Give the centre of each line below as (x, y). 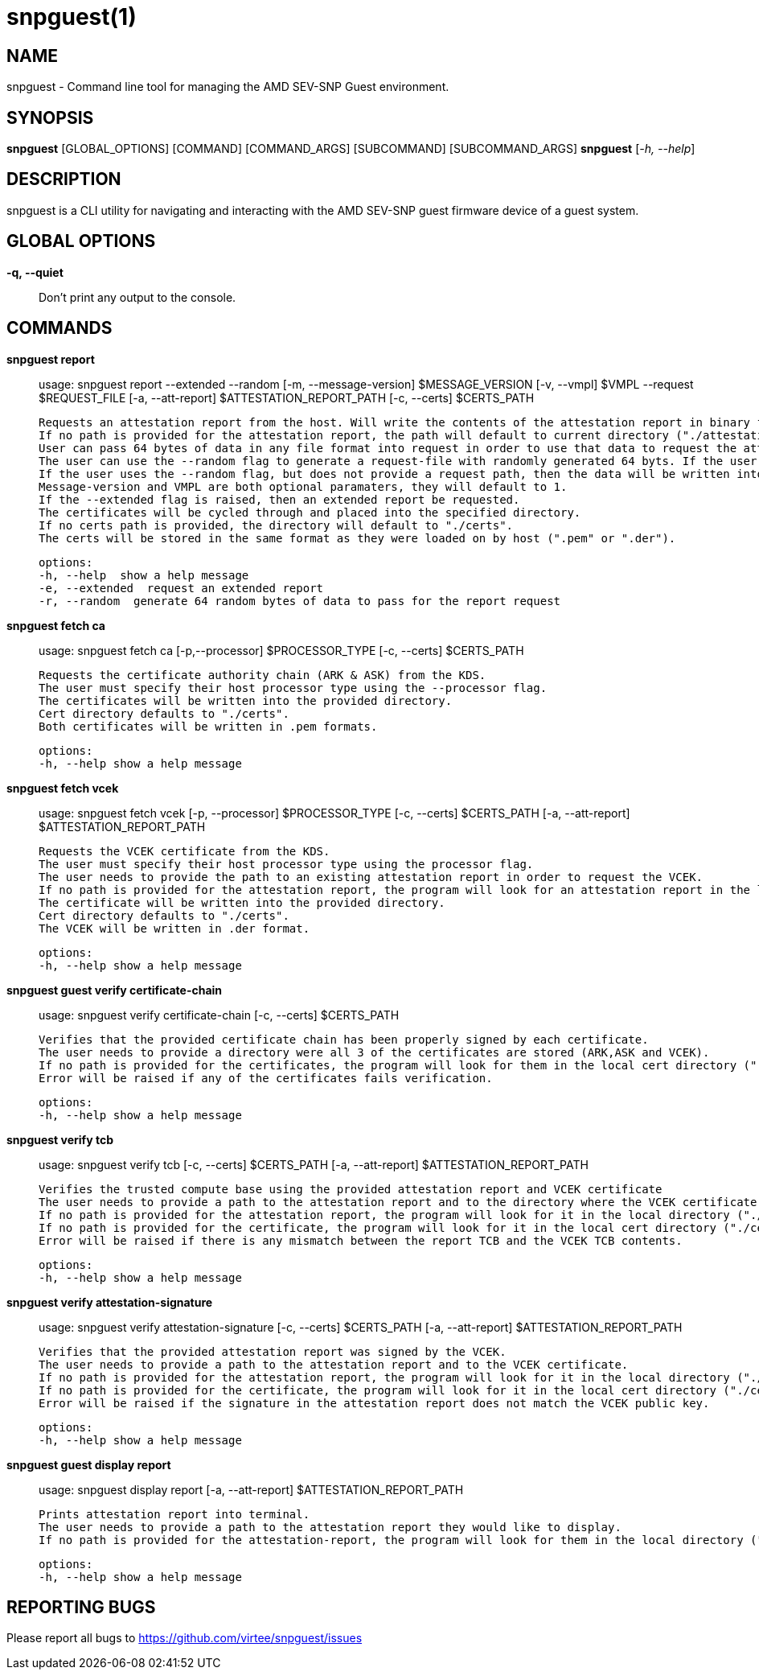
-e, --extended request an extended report (181, 588)
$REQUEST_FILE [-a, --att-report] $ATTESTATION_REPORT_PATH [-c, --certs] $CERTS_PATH (287, 397)
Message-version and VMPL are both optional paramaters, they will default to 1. (303, 486)
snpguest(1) (72, 17)
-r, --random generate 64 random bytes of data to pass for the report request (300, 601)
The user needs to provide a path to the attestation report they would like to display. (330, 1527)
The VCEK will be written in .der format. (174, 928)
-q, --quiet (35, 272)
